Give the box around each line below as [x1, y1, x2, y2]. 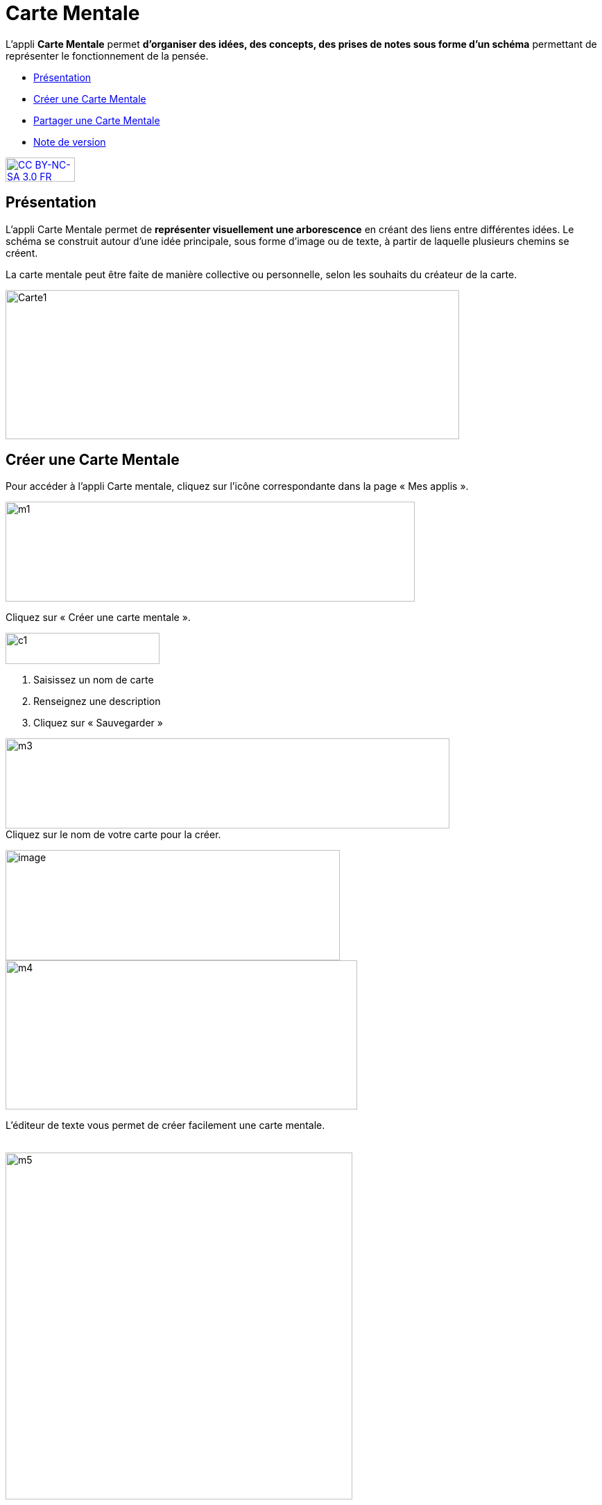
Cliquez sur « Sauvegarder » [33, 717, 163, 729]
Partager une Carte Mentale [33, 114, 160, 126]
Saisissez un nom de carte [33, 674, 154, 686]
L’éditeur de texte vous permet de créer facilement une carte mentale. [6, 1119, 325, 1132]
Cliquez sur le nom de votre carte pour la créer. [6, 828, 221, 841]
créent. [6, 246, 38, 259]
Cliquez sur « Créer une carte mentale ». [6, 611, 191, 624]
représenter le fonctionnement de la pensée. [6, 49, 209, 62]
